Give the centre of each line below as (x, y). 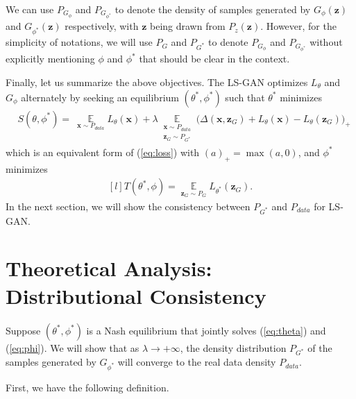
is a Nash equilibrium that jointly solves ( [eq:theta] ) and (206, 330)
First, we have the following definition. (87, 388)
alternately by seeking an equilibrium (100, 97)
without (326, 42)
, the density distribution (233, 347)
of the (320, 347)
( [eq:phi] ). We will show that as (73, 347)
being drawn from (187, 26)
